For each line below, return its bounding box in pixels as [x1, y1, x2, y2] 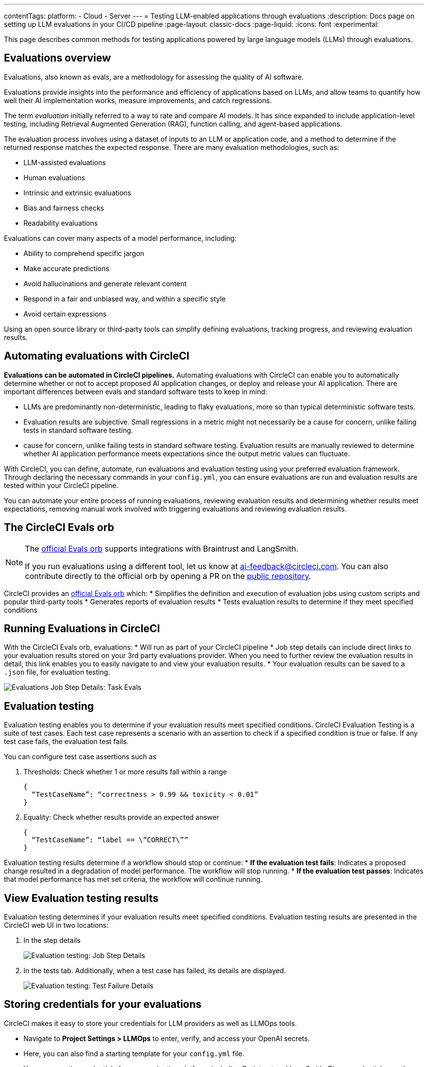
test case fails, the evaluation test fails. [4, 737, 129, 746]
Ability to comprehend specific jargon [23, 249, 145, 257]
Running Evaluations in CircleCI [4, 622, 160, 635]
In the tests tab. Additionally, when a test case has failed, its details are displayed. [23, 966, 286, 975]
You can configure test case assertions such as [4, 752, 156, 761]
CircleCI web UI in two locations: [4, 921, 108, 930]
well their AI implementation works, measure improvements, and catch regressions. [4, 96, 272, 105]
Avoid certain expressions [23, 309, 107, 318]
